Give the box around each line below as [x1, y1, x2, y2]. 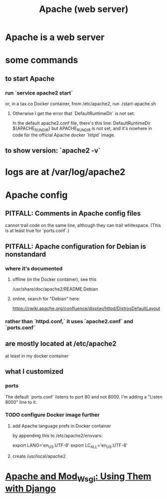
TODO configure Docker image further [5, 411, 100, 418]
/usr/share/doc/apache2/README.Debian [12, 286, 98, 292]
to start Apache [5, 74, 55, 83]
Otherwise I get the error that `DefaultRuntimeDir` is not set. [12, 110, 136, 116]
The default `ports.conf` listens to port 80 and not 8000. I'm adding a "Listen [5, 393, 163, 399]
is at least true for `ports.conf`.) [5, 227, 70, 233]
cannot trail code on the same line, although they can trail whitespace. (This [5, 222, 161, 228]
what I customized [5, 367, 64, 376]
